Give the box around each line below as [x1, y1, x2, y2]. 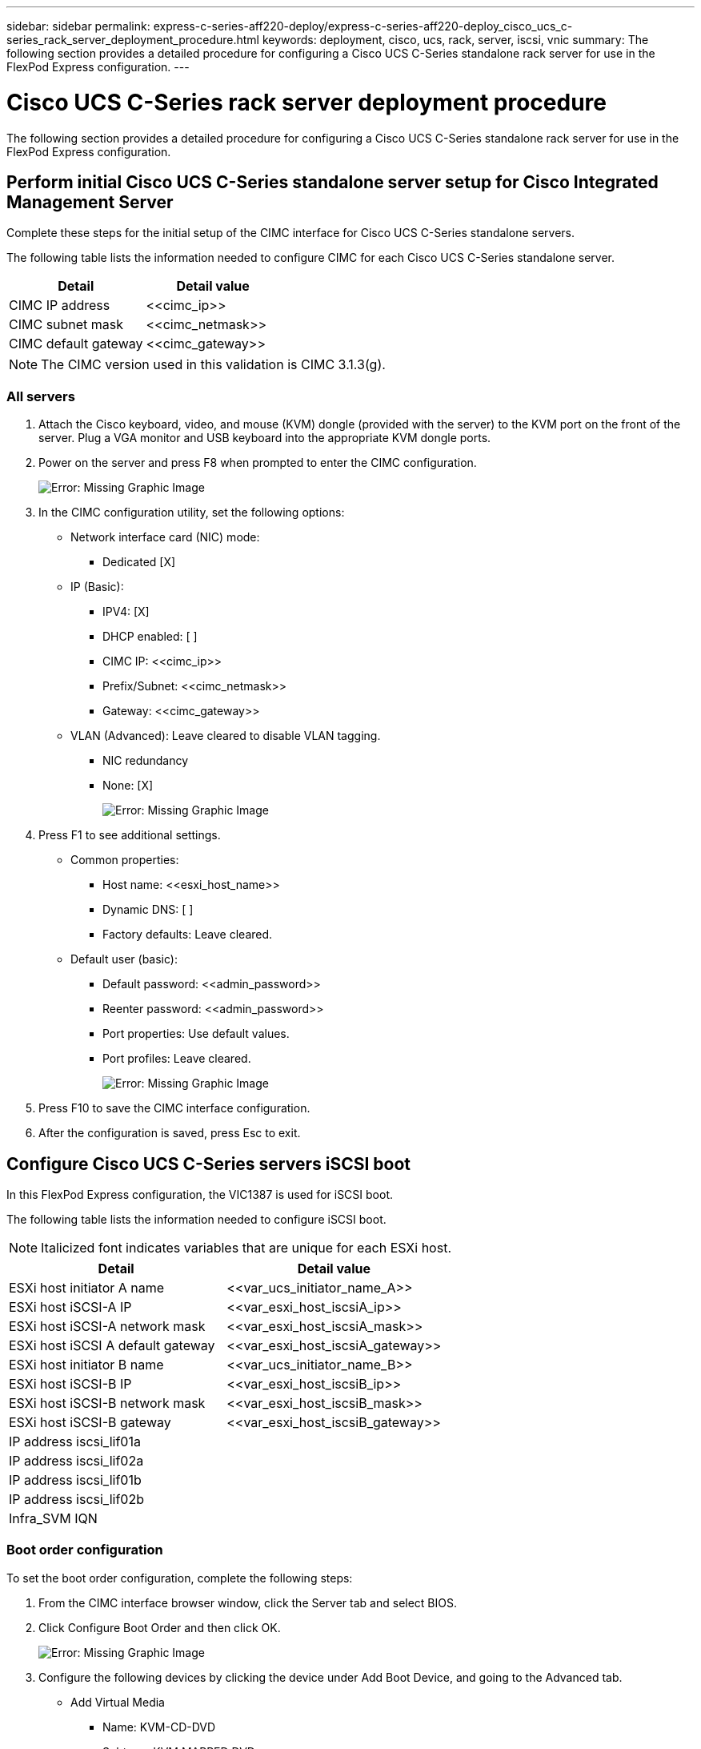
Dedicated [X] [102, 555, 176, 569]
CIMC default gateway [9, 336, 143, 352]
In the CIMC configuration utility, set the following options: [38, 505, 345, 520]
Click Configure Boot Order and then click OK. [38, 1620, 281, 1634]
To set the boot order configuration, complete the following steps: [6, 1570, 353, 1585]
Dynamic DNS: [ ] [102, 903, 194, 917]
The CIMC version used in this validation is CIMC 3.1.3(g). [41, 356, 386, 373]
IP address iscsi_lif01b [9, 1471, 142, 1488]
